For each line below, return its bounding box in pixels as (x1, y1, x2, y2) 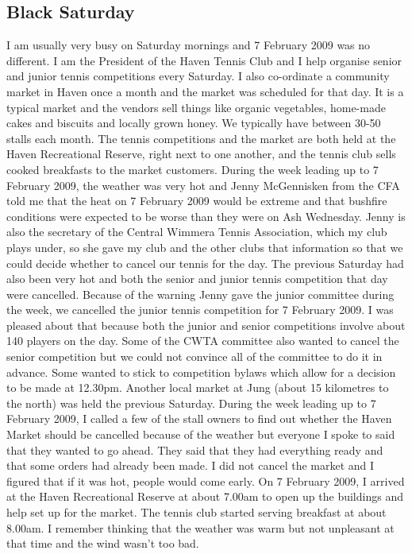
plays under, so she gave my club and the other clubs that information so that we (6, 238, 403, 255)
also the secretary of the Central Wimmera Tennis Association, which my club (6, 223, 387, 240)
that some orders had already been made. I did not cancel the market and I (6, 457, 375, 474)
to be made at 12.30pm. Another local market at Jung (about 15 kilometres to (6, 379, 389, 396)
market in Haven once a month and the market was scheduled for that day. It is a (6, 83, 404, 99)
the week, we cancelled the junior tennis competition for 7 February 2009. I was (6, 301, 394, 318)
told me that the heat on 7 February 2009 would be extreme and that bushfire (6, 192, 387, 209)
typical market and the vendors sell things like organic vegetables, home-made (6, 99, 386, 115)
